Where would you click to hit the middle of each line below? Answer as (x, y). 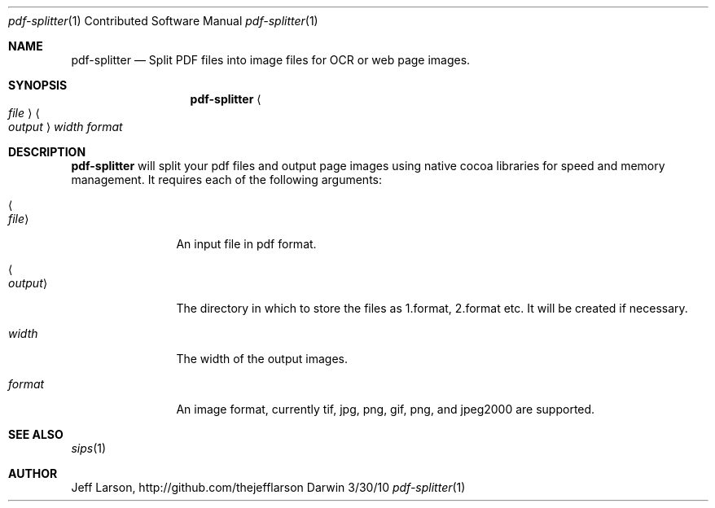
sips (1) (89, 448)
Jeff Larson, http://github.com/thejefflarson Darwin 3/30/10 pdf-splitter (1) (268, 487)
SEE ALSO (36, 434)
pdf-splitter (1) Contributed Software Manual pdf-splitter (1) (163, 21)
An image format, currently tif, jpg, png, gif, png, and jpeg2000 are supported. (386, 409)
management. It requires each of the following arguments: (226, 180)
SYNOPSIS (38, 85)
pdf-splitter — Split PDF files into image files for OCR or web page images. (271, 60)
